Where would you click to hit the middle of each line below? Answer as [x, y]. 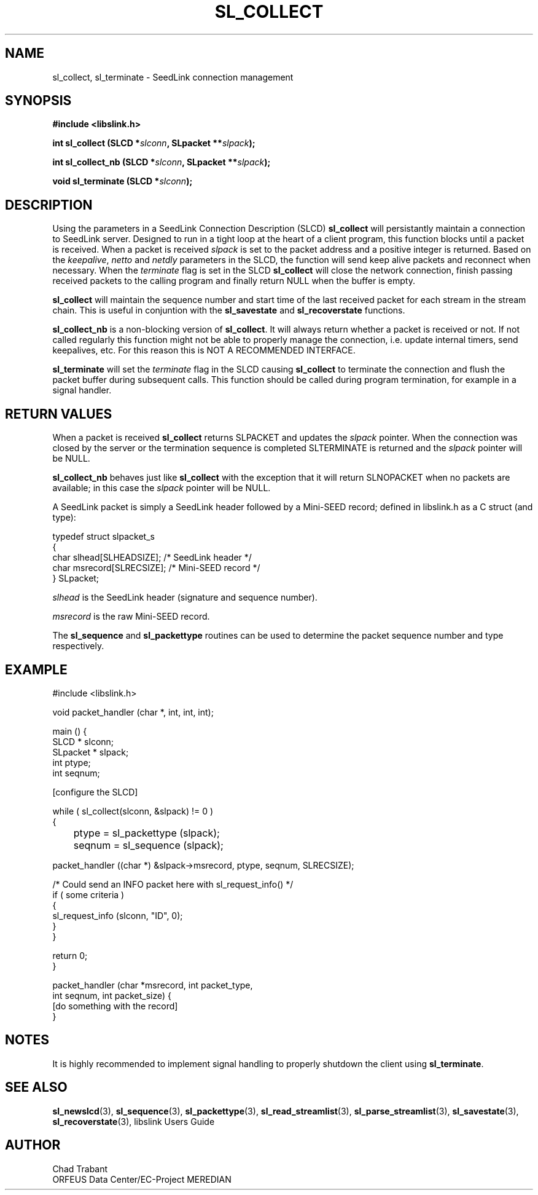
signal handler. [82, 390]
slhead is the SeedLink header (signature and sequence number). [185, 597]
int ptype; [72, 762]
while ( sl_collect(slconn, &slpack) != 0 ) [133, 811]
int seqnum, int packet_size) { [112, 995]
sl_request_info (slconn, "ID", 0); [118, 915]
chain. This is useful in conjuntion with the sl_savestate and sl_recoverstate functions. [229, 310]
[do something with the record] [115, 1006]
